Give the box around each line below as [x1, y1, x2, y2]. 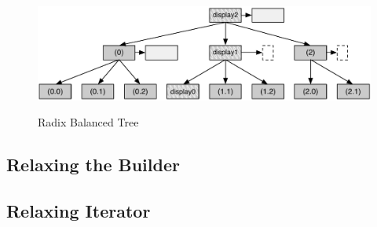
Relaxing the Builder [6, 152, 180, 177]
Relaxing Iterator [6, 199, 151, 223]
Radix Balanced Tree [38, 114, 139, 130]
